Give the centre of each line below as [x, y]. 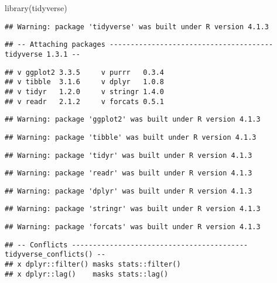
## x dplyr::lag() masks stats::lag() [87, 274]
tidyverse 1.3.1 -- [42, 54]
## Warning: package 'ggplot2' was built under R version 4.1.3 [133, 120]
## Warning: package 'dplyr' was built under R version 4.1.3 [129, 191]
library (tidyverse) [36, 8]
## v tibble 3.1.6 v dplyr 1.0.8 [85, 82]
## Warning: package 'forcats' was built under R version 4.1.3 [133, 227]
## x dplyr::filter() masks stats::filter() [93, 265]
